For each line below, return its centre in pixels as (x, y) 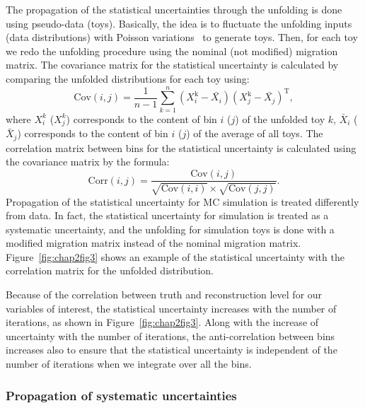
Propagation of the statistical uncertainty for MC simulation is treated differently (182, 201)
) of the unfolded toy (280, 118)
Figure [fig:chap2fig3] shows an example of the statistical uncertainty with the (175, 256)
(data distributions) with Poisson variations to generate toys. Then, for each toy (182, 37)
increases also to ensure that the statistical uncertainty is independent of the (172, 350)
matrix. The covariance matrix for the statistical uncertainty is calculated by (172, 65)
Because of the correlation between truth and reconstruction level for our (164, 295)
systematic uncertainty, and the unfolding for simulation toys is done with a (170, 229)
